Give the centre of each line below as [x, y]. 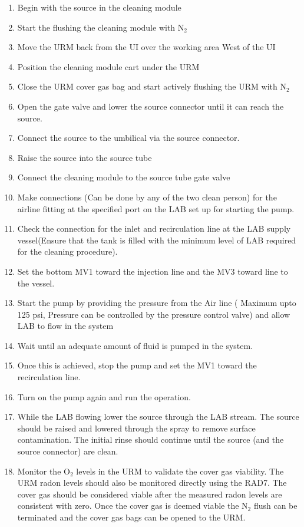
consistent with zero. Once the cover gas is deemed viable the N [133, 505]
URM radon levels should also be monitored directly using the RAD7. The [152, 482]
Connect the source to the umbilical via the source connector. [128, 138]
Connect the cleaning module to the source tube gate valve [124, 177]
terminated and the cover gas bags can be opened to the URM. [131, 517]
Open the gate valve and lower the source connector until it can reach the [151, 106]
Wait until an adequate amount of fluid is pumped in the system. [135, 345]
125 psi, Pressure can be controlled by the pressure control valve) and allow [154, 314]
